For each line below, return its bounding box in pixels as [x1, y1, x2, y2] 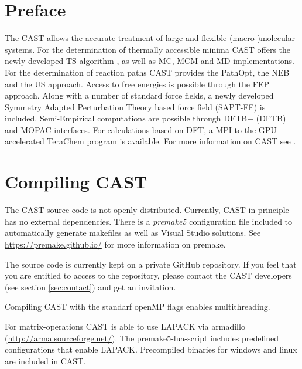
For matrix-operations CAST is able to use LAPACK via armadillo [5, 320, 245, 332]
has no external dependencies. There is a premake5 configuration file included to [5, 215, 293, 227]
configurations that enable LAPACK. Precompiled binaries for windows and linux [5, 343, 297, 356]
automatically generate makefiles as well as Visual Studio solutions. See [5, 226, 261, 239]
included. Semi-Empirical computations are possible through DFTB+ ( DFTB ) [5, 112, 286, 124]
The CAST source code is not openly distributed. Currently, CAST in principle [5, 204, 289, 216]
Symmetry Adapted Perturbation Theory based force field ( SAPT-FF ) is [5, 100, 266, 113]
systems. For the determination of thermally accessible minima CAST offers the [5, 43, 291, 55]
